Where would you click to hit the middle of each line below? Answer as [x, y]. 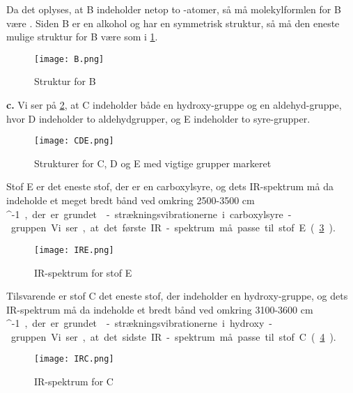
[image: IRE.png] [74, 250]
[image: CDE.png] [74, 141]
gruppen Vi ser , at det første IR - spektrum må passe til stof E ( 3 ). [173, 228]
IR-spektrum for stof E [83, 272]
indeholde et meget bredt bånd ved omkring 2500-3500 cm [131, 200]
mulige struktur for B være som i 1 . [82, 37]
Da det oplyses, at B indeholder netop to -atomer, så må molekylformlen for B [174, 9]
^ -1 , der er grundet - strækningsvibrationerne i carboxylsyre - [149, 214]
